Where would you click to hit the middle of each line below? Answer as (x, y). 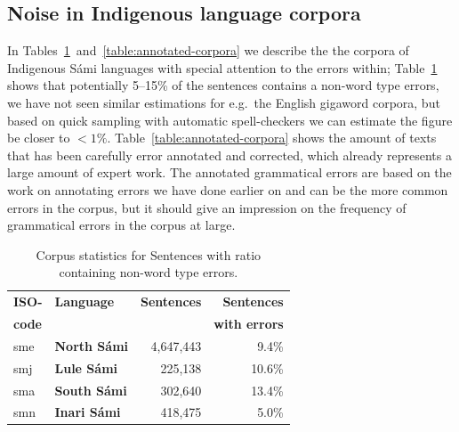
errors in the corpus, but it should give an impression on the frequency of (207, 207)
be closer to (39, 138)
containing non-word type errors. (149, 272)
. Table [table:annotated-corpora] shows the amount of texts (272, 138)
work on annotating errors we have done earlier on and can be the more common (228, 189)
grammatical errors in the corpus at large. (121, 225)
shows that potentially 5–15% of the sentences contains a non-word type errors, (223, 85)
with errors (249, 324)
